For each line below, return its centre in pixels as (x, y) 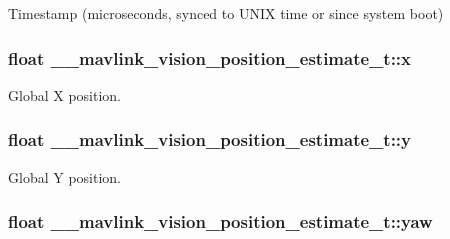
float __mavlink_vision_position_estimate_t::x (210, 57)
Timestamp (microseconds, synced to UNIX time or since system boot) (226, 13)
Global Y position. (64, 176)
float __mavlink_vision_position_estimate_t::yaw (220, 221)
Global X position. (64, 94)
